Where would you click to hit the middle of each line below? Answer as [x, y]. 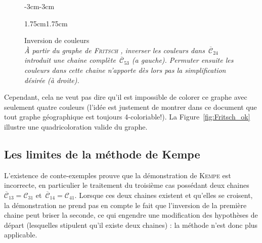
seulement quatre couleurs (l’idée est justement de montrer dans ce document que [130, 107]
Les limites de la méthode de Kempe [102, 154]
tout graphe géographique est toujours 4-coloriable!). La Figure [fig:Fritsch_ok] [127, 117]
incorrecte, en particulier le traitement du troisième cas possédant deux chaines [127, 185]
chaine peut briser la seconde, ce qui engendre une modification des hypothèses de [131, 215]
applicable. [21, 235]
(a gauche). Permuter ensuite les [183, 60]
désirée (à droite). [52, 80]
